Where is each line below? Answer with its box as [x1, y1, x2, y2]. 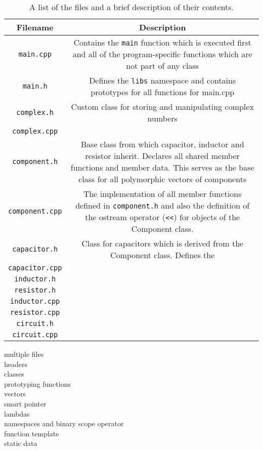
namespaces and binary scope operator [4, 418, 124, 429]
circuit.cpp [12, 331, 58, 339]
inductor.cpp [10, 297, 60, 305]
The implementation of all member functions [83, 188, 242, 199]
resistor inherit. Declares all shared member [85, 150, 240, 161]
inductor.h [14, 275, 56, 283]
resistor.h [14, 286, 56, 294]
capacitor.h [12, 245, 58, 253]
